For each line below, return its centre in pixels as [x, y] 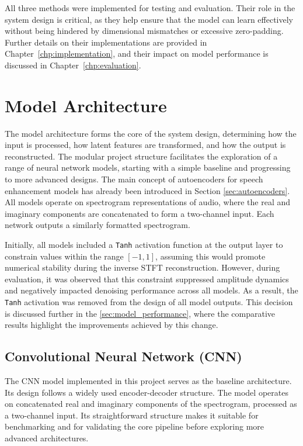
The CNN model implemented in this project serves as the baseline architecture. [148, 381]
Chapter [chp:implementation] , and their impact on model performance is [137, 53]
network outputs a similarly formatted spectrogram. [97, 225]
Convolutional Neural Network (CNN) [123, 356]
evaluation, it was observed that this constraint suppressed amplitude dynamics [147, 279]
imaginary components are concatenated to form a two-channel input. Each [140, 213]
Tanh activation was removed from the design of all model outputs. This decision [149, 302]
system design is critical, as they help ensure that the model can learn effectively [149, 19]
